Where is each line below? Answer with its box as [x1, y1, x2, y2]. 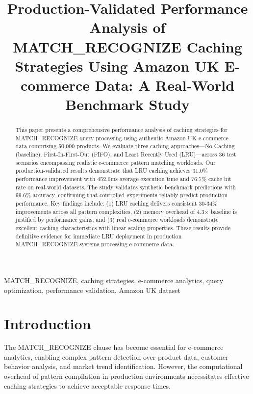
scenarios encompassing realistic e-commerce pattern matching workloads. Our [15, 158, 216, 166]
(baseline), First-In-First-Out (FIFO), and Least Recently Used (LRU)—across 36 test [15, 150, 236, 158]
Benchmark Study [65, 94, 190, 114]
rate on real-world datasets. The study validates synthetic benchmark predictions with [15, 183, 236, 191]
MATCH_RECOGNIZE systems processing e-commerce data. [15, 240, 174, 248]
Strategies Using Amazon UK [15, 55, 220, 76]
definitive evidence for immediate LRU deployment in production [15, 232, 182, 240]
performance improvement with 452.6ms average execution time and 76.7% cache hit [15, 175, 231, 183]
